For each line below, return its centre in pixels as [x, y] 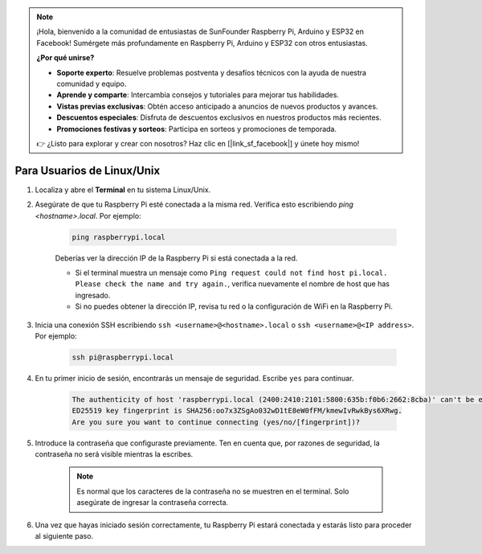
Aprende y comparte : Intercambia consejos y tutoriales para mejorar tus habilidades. [198, 95]
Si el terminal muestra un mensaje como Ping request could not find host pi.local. [231, 273]
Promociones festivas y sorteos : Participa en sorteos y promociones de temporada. [197, 129]
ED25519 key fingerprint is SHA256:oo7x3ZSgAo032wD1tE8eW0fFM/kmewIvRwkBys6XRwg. [237, 411]
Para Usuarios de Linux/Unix [88, 170]
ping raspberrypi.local [119, 237]
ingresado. [93, 295]
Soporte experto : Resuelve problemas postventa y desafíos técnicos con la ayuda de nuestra [212, 72]
